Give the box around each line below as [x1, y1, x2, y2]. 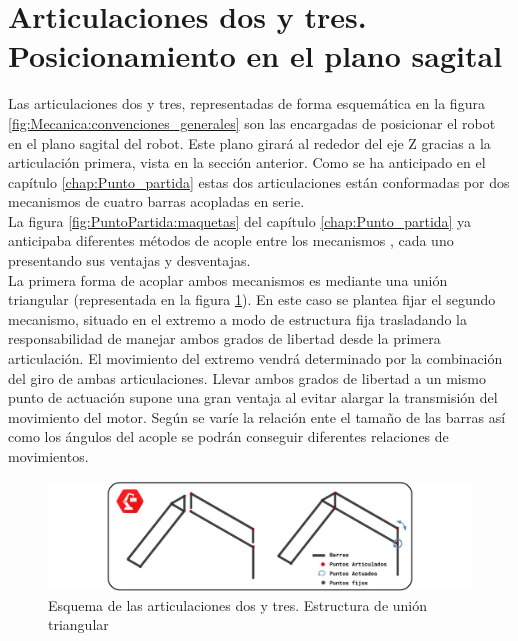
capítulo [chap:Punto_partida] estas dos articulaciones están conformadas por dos [8, 171, 510, 192]
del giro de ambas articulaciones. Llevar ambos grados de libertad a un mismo [8, 367, 486, 388]
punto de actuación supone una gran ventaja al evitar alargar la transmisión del [8, 387, 498, 408]
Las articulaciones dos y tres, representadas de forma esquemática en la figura [8, 93, 485, 114]
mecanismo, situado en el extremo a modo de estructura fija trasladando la [8, 308, 467, 329]
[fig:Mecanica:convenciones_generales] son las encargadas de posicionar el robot [8, 112, 496, 133]
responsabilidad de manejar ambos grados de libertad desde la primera [8, 328, 441, 349]
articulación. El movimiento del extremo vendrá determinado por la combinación [8, 348, 503, 369]
